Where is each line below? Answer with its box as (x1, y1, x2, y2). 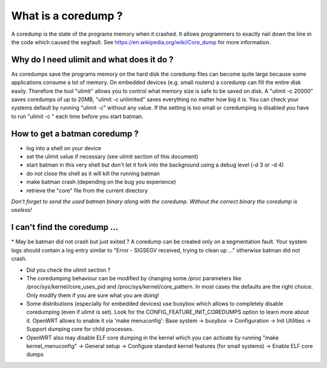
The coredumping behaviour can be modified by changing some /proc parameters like (26, 274, 242, 281)
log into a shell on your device (26, 144, 102, 151)
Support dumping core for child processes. (26, 326, 134, 333)
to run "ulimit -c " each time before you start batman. (11, 113, 144, 120)
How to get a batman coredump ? (11, 128, 139, 139)
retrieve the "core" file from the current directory (26, 186, 148, 194)
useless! (11, 206, 32, 214)
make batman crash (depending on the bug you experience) (26, 179, 176, 186)
